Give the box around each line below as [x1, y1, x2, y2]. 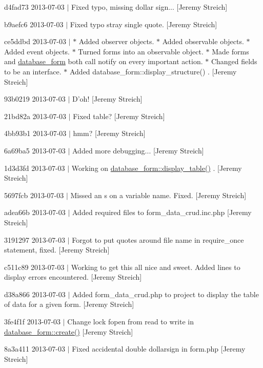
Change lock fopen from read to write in [67, 316, 194, 327]
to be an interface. [4, 66, 62, 76]
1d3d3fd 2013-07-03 [4, 162, 65, 173]
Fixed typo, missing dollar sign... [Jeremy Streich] [71, 2, 228, 12]
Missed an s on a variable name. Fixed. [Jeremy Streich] [70, 189, 247, 200]
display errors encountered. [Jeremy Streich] [4, 272, 142, 282]
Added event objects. [4, 46, 70, 56]
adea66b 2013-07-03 [4, 207, 66, 218]
